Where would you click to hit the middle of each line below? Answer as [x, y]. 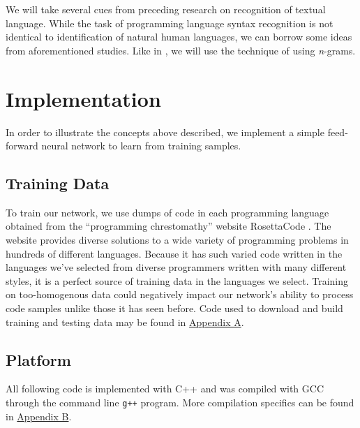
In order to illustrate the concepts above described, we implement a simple [165, 132]
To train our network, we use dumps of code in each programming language [167, 212]
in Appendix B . [39, 416]
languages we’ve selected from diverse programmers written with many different [176, 267]
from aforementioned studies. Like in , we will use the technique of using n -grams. [181, 50]
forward [22, 146]
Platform [38, 359]
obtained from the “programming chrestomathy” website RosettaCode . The [168, 226]
